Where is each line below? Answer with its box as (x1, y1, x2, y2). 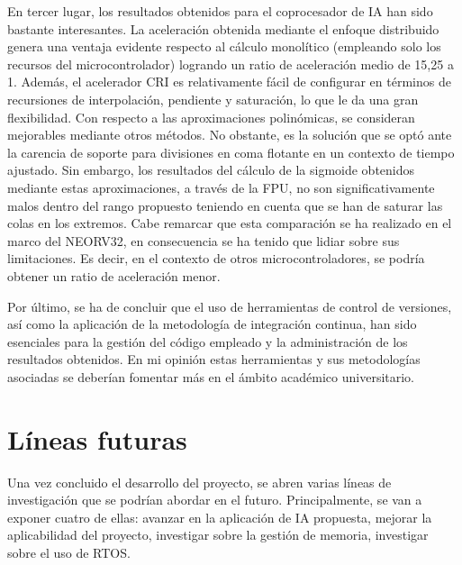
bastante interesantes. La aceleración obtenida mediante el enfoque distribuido (7, 19, 439, 38)
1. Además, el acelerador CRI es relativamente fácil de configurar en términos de (7, 72, 451, 91)
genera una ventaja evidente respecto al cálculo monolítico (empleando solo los (7, 37, 441, 56)
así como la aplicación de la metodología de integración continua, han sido (7, 314, 417, 333)
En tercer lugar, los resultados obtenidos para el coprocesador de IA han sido (7, 2, 433, 20)
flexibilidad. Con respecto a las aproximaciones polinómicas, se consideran (7, 107, 415, 126)
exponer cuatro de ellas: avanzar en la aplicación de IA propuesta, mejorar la (7, 507, 432, 526)
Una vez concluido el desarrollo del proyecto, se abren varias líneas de (7, 472, 392, 491)
